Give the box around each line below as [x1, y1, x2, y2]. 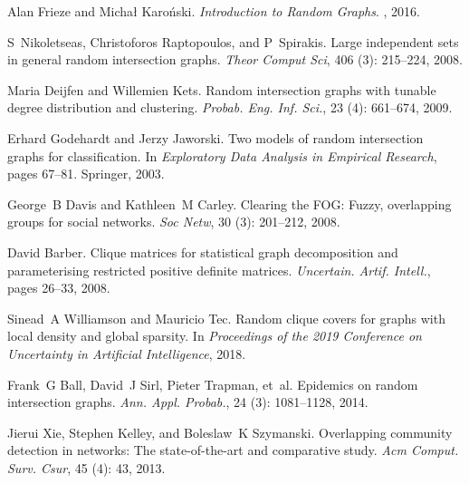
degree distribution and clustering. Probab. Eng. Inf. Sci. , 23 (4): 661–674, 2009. [7, 98, 453, 117]
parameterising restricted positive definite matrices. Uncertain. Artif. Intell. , [7, 260, 431, 279]
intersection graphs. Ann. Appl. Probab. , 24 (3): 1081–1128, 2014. [7, 392, 368, 411]
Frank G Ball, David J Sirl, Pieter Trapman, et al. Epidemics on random [7, 374, 418, 393]
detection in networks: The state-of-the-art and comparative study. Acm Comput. [7, 440, 459, 460]
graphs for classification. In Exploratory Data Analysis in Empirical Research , [7, 146, 437, 165]
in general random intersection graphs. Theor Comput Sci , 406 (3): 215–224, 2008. [7, 50, 463, 69]
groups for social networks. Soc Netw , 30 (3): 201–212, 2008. [7, 212, 340, 231]
